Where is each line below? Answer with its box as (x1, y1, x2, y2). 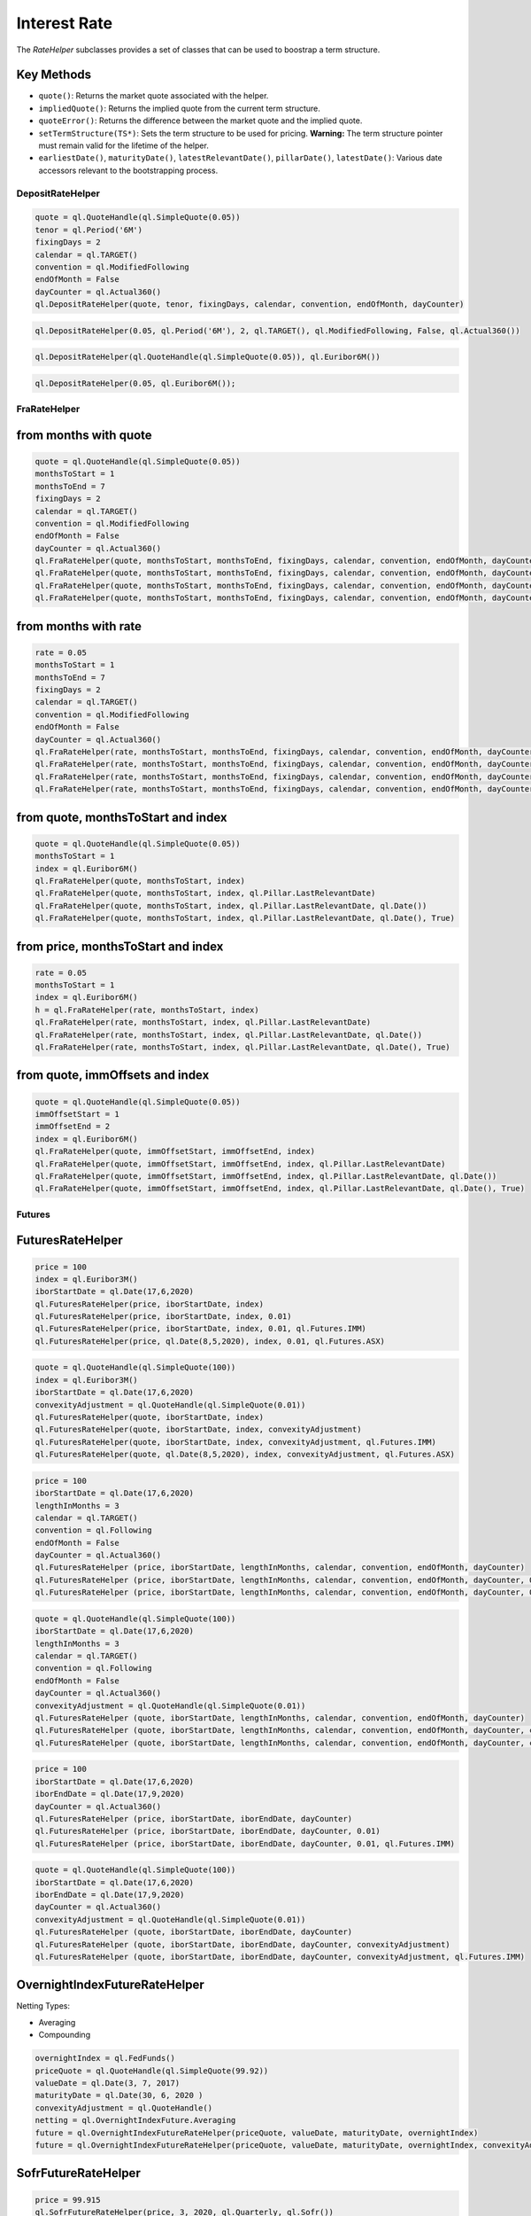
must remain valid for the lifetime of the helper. (38, 140, 210, 151)
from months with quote (16, 427, 152, 442)
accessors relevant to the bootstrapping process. (38, 165, 219, 176)
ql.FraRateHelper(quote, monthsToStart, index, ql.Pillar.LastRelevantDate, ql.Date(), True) (35, 913, 456, 924)
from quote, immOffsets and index (16, 1068, 210, 1083)
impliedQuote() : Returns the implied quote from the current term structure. (38, 103, 320, 113)
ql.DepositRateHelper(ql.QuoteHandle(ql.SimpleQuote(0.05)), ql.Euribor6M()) (35, 352, 381, 363)
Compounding (38, 2030, 91, 2040)
